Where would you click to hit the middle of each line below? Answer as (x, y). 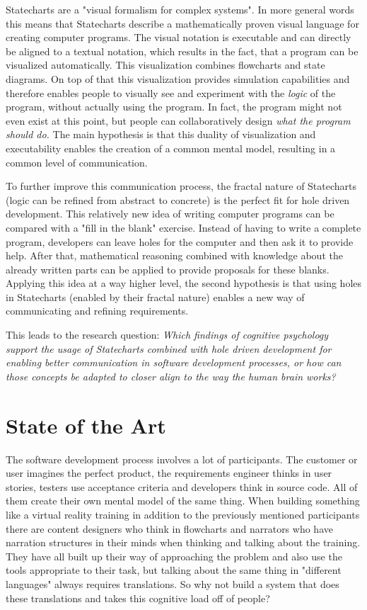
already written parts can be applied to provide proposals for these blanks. (168, 269)
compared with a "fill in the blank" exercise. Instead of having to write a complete (183, 227)
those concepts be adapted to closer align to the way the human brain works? (171, 376)
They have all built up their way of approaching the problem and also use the (174, 556)
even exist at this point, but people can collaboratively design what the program (178, 120)
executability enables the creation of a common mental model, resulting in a (171, 148)
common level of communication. (77, 162)
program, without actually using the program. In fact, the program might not (174, 107)
